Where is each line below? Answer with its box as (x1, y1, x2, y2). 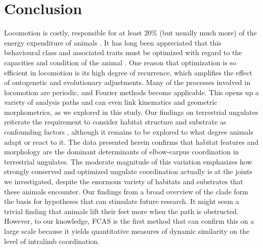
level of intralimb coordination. (4, 235, 100, 246)
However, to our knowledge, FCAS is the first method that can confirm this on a (4, 216, 254, 226)
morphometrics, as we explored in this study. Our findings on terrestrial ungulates (4, 106, 258, 117)
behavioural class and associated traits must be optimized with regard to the (4, 47, 242, 58)
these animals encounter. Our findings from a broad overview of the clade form (4, 186, 248, 196)
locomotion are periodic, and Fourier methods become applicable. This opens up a (4, 87, 259, 97)
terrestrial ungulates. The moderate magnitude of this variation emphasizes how (4, 156, 252, 167)
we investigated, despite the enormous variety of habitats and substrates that (4, 176, 243, 187)
